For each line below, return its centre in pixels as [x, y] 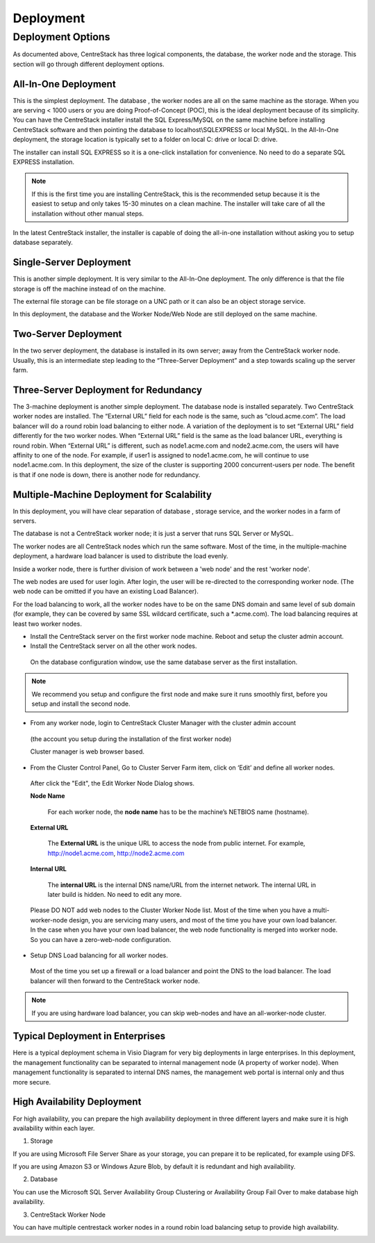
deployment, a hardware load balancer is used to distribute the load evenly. [120, 556]
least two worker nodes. [48, 624]
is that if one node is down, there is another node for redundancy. [107, 474]
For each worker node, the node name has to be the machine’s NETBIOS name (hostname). [178, 812]
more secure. [32, 1082]
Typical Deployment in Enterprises [89, 1036]
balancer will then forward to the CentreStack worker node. [115, 981]
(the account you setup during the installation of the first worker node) [131, 739]
